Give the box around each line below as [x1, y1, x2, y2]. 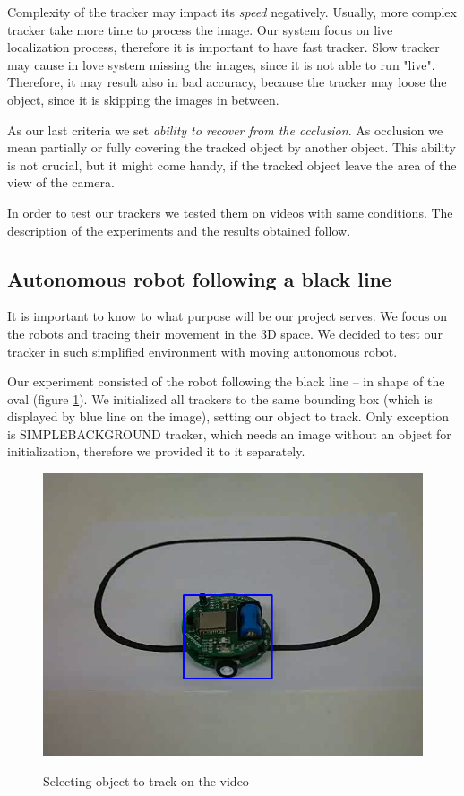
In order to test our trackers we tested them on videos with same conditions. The [7, 203, 453, 221]
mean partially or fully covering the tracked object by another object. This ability [7, 138, 456, 157]
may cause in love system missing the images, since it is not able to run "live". [7, 55, 435, 74]
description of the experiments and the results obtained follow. [7, 221, 351, 239]
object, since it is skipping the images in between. [7, 90, 279, 108]
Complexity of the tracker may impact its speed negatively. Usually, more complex [7, 3, 457, 21]
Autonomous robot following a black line [7, 264, 392, 292]
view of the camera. [7, 173, 115, 192]
